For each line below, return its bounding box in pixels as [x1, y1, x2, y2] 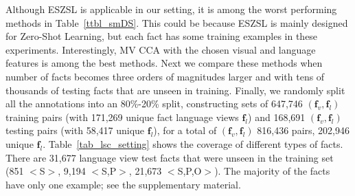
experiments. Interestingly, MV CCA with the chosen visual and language [5, 42, 316, 56]
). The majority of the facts [214, 164, 330, 178]
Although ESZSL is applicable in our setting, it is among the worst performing [5, 2, 337, 16]
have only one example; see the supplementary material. [5, 177, 241, 191]
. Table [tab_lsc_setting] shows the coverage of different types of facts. [43, 136, 343, 151]
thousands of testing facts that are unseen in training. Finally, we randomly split [5, 83, 345, 97]
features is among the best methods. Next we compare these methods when [5, 56, 323, 70]
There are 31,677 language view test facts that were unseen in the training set [5, 150, 334, 164]
